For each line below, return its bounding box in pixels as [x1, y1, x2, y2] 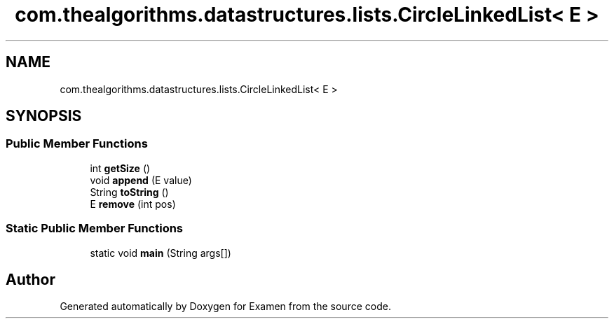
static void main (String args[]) [90, 246, 231, 259]
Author [6, 270, 55, 288]
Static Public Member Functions [6, 221, 184, 236]
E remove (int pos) [90, 197, 176, 210]
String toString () [90, 185, 169, 198]
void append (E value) [90, 174, 192, 186]
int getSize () [90, 162, 151, 174]
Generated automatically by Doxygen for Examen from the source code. [60, 300, 391, 313]
